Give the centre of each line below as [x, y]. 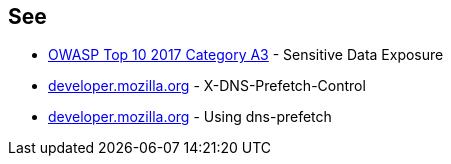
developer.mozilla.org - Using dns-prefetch [190, 117]
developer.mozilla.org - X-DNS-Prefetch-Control [207, 86]
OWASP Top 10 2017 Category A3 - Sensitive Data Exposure [246, 55]
